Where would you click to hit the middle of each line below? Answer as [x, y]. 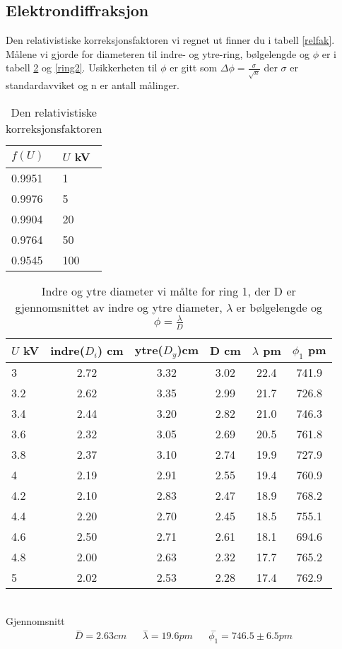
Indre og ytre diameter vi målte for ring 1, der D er [169, 291]
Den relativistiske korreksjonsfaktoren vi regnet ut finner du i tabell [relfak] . [170, 40]
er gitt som [194, 68]
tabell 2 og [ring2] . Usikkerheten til [82, 68]
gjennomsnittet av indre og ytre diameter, [119, 307]
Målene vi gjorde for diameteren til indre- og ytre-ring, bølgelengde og [158, 53]
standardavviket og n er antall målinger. [93, 85]
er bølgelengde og [279, 307]
